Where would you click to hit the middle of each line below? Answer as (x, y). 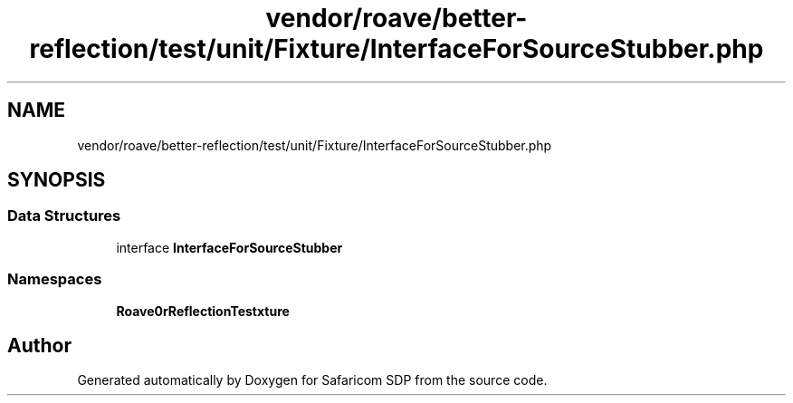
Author (39, 345)
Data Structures (64, 216)
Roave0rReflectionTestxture (203, 311)
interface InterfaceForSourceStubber (229, 247)
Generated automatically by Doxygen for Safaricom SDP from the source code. (312, 380)
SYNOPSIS (57, 180)
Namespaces (55, 279)
